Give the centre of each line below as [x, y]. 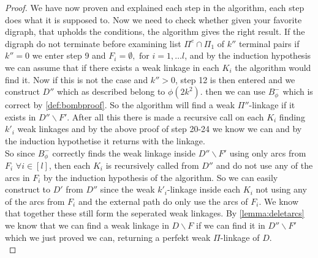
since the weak [127, 189]
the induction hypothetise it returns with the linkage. [105, 140]
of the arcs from [35, 201]
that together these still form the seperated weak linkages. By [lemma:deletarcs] [155, 213]
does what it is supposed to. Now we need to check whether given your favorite [153, 19]
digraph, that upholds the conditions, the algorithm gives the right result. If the [155, 31]
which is [298, 91]
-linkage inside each [204, 189]
